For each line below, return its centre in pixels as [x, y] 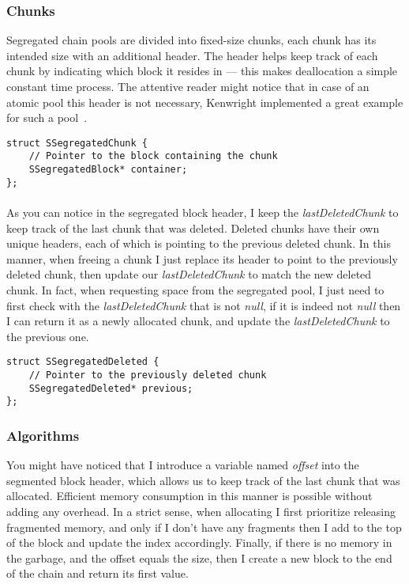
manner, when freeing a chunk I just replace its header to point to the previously [202, 258]
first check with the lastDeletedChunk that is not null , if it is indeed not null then [204, 305]
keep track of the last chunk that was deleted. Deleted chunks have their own [193, 228]
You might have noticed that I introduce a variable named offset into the [183, 465]
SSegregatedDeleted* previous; [111, 388]
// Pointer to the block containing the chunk [153, 156]
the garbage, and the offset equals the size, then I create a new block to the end [199, 557]
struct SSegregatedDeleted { [83, 362]
